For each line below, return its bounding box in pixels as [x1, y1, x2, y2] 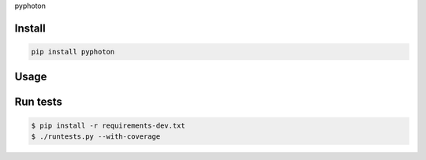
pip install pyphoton [31, 47, 115, 56]
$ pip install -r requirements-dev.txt [31, 121, 185, 130]
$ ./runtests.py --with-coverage [31, 132, 161, 141]
